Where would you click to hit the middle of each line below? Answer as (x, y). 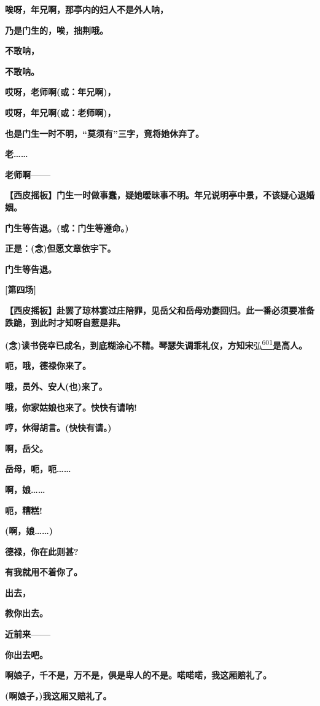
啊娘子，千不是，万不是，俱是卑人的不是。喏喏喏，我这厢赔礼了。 (138, 675)
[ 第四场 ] (21, 289)
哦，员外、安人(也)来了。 (56, 386)
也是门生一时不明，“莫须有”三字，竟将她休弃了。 (104, 133)
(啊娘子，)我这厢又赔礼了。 (58, 695)
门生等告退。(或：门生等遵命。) (67, 227)
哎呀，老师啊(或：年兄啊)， (60, 92)
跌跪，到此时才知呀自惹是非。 (65, 322)
